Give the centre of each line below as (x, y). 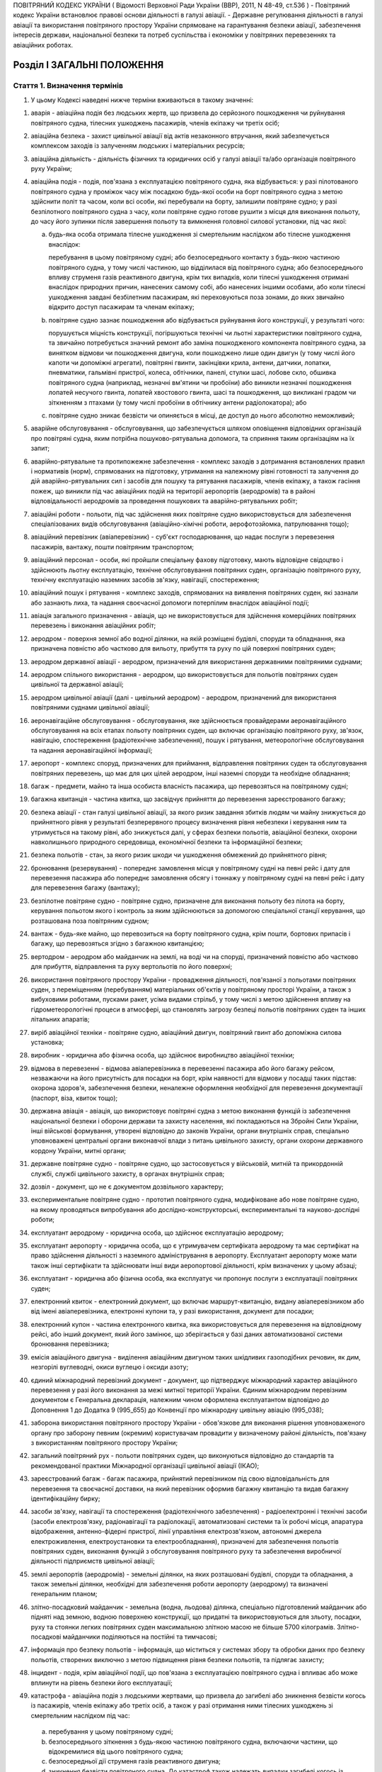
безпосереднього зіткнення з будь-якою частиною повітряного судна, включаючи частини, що (193, 1742)
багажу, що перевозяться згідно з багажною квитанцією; (117, 943)
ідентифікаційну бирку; (65, 1498)
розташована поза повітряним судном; (90, 921)
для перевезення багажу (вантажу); (86, 888)
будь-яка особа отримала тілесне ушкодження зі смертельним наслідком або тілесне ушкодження (199, 235)
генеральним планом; (64, 1594)
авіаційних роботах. (43, 45)
